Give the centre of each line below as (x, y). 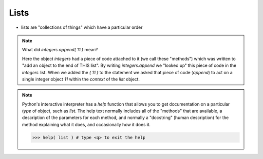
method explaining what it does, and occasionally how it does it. (86, 124)
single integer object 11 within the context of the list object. (81, 79)
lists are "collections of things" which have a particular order (82, 27)
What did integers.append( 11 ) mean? (60, 50)
